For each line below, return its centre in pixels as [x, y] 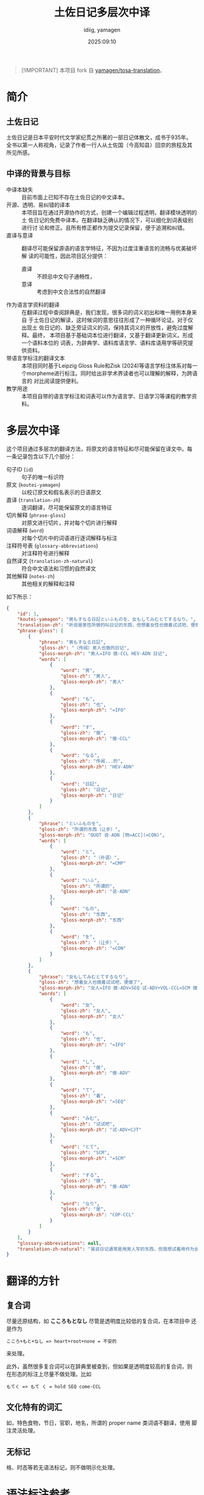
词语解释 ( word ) [25, 530]
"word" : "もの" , [80, 909]
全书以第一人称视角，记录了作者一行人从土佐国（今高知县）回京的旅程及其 [99, 145]
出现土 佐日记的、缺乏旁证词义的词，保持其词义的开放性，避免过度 [105, 328]
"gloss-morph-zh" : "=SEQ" [93, 1102]
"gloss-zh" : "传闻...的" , [92, 761]
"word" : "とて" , [80, 1147]
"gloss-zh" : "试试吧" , [88, 1124]
